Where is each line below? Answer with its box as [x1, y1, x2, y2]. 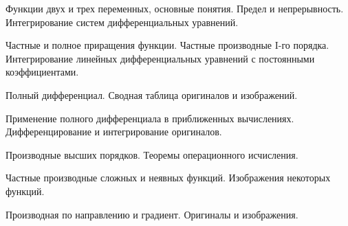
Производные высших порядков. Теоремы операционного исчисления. [6, 147, 298, 161]
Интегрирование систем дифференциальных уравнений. [6, 14, 239, 29]
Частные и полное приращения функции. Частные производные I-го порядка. [6, 38, 329, 52]
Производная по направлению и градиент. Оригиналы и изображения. [6, 207, 298, 221]
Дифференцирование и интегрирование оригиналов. [6, 124, 222, 139]
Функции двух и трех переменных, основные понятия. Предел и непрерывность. [6, 1, 344, 15]
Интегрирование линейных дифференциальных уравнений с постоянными [6, 51, 315, 65]
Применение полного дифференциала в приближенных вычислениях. [6, 111, 294, 125]
